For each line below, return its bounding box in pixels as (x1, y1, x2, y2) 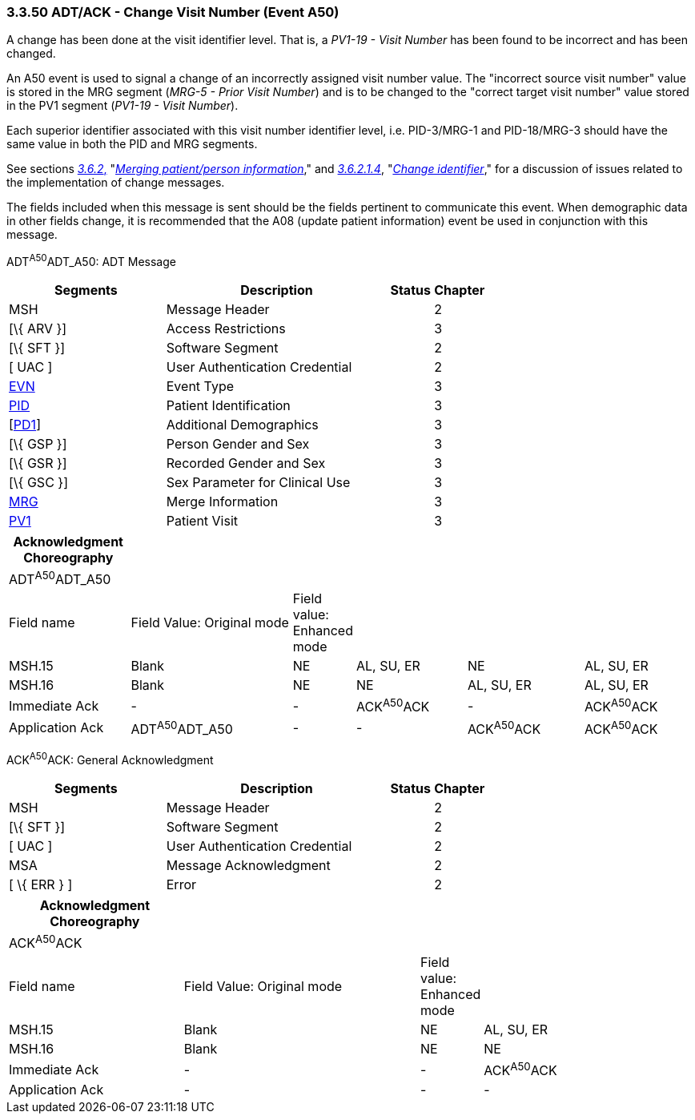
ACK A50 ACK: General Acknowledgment (6, 751, 214, 767)
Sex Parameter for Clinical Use (166, 474, 351, 491)
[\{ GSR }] (9, 455, 67, 472)
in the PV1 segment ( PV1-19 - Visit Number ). (6, 99, 239, 113)
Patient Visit (166, 513, 239, 530)
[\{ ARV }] (9, 320, 67, 337)
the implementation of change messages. (6, 175, 225, 190)
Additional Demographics (166, 417, 319, 433)
